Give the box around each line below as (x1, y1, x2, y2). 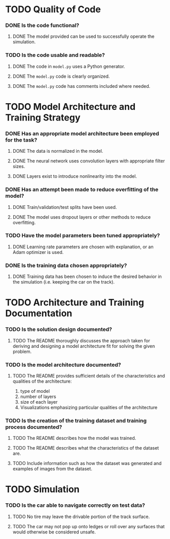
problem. (12, 348, 32, 355)
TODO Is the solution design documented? (5, 326, 112, 333)
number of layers (20, 393, 56, 400)
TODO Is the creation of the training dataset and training (5, 417, 147, 424)
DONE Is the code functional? (5, 22, 79, 29)
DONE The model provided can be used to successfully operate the (12, 33, 155, 39)
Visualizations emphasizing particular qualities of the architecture (20, 404, 158, 410)
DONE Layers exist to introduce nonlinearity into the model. (12, 173, 137, 179)
